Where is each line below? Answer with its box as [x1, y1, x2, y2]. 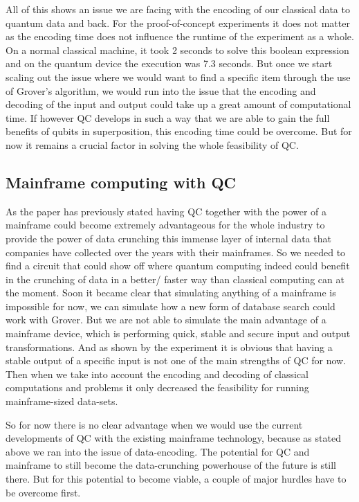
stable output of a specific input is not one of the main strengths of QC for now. [6, 353, 347, 368]
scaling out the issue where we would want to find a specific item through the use [6, 69, 351, 84]
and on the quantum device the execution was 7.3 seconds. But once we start [6, 56, 333, 71]
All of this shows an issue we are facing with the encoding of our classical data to [6, 2, 350, 16]
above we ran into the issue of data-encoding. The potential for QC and [6, 444, 310, 458]
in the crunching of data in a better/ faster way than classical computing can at [6, 271, 344, 286]
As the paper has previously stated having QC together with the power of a [6, 204, 327, 218]
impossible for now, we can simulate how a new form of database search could [6, 298, 335, 313]
